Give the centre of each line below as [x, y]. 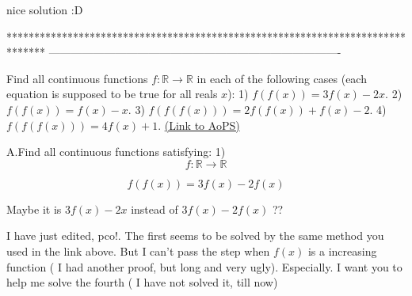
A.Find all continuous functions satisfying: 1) [116, 152]
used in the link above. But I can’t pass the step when [138, 250]
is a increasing [342, 250]
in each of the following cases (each [282, 78]
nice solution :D [45, 9]
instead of [154, 209]
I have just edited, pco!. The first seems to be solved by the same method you [195, 235]
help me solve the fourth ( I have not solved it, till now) [142, 282]
